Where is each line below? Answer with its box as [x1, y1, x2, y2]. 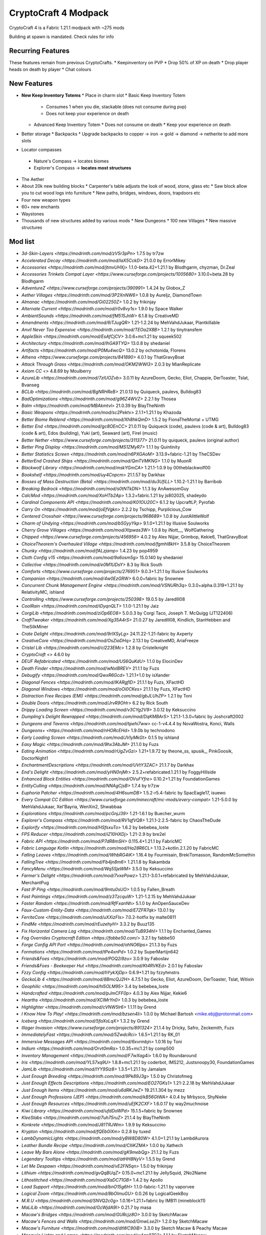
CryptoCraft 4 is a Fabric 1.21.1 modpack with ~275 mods [9, 25, 125, 31]
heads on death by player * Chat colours [9, 67, 92, 73]
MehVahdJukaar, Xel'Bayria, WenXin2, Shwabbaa [21, 803, 122, 810]
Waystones [21, 210, 44, 217]
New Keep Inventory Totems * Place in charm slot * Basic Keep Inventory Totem [21, 92, 186, 98]
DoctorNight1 [21, 755, 48, 761]
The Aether [21, 176, 44, 182]
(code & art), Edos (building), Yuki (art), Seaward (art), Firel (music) [21, 430, 158, 436]
